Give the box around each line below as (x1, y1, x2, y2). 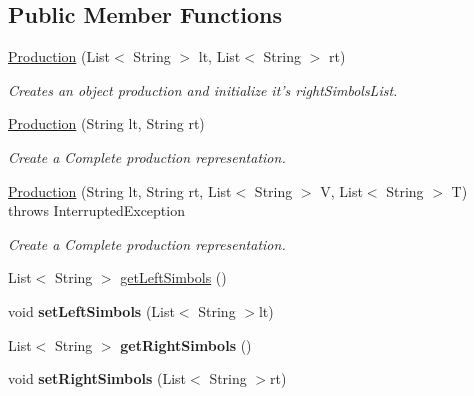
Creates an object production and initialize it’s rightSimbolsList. (8, 79, 398, 100)
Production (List (8, 46, 111, 67)
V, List (320, 180, 363, 201)
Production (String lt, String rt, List (8, 180, 232, 201)
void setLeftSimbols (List (8, 300, 175, 321)
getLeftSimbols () (120, 267, 227, 288)
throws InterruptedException (8, 200, 185, 221)
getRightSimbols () (120, 334, 252, 355)
